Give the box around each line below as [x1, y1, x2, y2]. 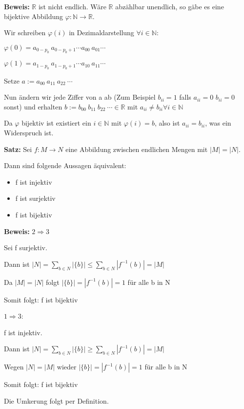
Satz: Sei [4, 144, 32, 154]
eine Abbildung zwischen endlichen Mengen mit [65, 144, 208, 154]
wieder [57, 362, 77, 372]
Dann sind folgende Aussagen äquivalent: [4, 160, 126, 171]
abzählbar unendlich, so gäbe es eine [115, 1, 224, 11]
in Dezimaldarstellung [69, 27, 134, 38]
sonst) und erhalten [4, 101, 62, 111]
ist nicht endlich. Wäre [38, 1, 106, 11]
